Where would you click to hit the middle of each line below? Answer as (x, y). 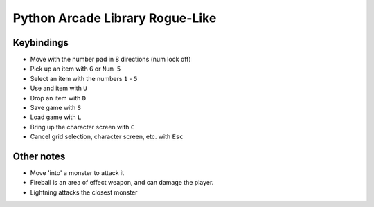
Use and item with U (59, 88)
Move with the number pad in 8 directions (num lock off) (110, 60)
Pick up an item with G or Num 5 (75, 69)
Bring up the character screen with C (82, 127)
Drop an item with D (58, 98)
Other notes (39, 156)
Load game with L (56, 117)
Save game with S (56, 108)
